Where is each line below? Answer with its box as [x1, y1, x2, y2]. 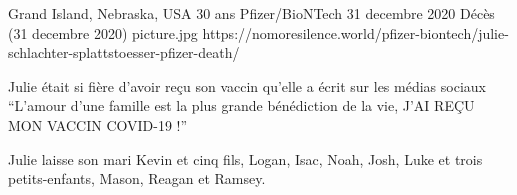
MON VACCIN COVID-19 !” [8, 114, 188, 135]
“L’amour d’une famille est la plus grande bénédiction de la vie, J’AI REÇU [8, 95, 475, 116]
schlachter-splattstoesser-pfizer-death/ [8, 42, 240, 63]
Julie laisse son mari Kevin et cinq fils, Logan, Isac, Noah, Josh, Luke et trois [8, 148, 483, 169]
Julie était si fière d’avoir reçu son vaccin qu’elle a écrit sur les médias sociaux [8, 75, 486, 96]
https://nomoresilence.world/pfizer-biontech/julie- [202, 22, 509, 43]
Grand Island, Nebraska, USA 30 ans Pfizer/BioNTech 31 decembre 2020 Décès [8, 3, 495, 23]
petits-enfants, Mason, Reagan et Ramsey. [8, 168, 266, 189]
